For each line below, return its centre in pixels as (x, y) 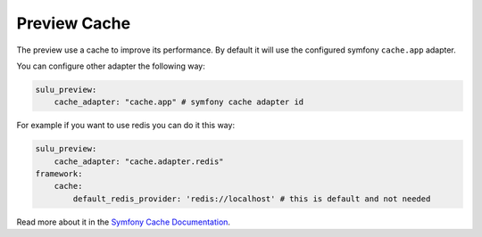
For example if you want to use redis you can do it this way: (126, 126)
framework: (59, 174)
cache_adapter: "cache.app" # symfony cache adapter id (179, 102)
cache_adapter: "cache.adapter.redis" (139, 161)
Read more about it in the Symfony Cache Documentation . (124, 222)
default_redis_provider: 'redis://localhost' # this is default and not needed (252, 199)
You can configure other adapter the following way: (111, 66)
